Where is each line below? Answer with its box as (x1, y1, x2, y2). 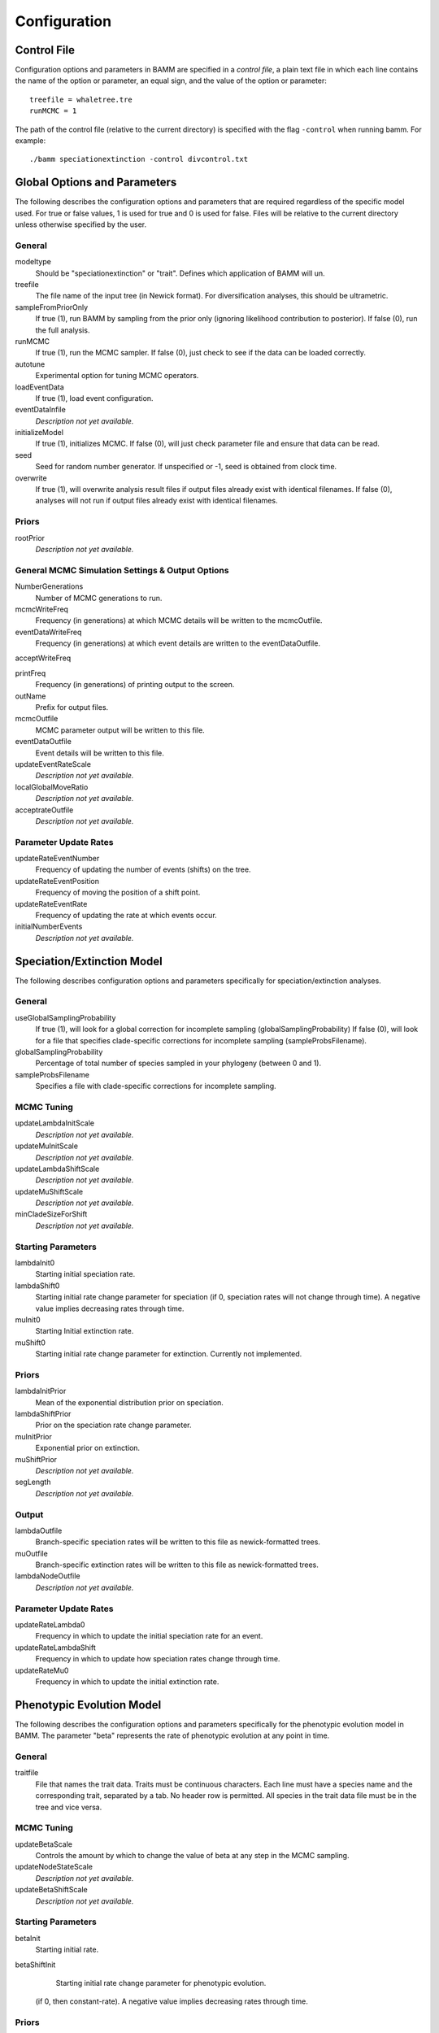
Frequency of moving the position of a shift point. (35, 887, 201, 898)
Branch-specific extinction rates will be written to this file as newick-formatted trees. (35, 1560, 319, 1569)
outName (15, 691, 46, 701)
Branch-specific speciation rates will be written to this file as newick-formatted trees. (35, 1537, 321, 1547)
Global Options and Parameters (15, 176, 177, 189)
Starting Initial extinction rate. (35, 1326, 134, 1336)
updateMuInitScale (15, 1141, 79, 1151)
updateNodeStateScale (15, 1862, 93, 1872)
